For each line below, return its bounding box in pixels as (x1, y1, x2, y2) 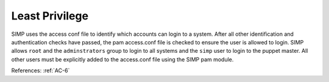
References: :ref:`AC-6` (11, 67, 70, 74)
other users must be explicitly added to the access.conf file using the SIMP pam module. (11, 55, 234, 63)
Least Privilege (11, 9, 88, 22)
